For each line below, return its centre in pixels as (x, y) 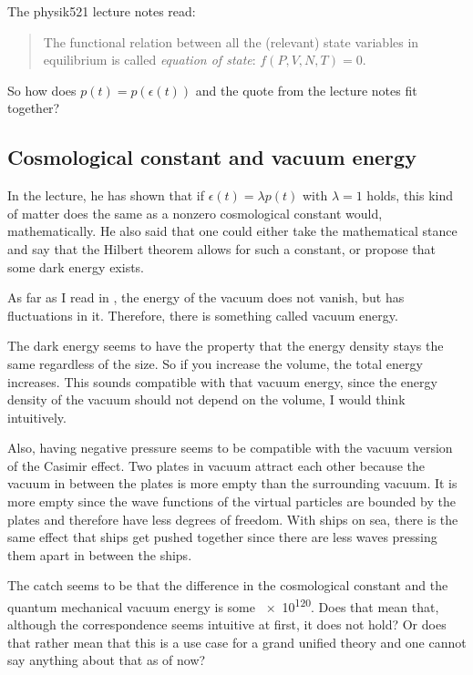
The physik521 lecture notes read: (102, 11)
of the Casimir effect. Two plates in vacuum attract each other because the (216, 465)
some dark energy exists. (76, 266)
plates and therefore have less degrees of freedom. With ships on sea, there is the (233, 519)
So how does (42, 90)
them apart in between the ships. (100, 554)
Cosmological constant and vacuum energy (212, 157)
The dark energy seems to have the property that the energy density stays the (226, 346)
